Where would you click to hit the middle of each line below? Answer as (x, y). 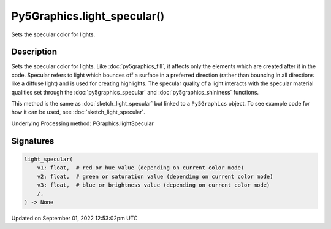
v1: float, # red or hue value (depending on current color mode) (141, 168)
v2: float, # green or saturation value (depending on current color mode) (155, 176)
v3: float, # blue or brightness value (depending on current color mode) (154, 185)
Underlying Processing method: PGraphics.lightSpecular (83, 123)
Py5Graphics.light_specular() (88, 16)
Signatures (33, 141)
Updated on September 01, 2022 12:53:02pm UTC (74, 218)
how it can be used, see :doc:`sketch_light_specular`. (78, 112)
